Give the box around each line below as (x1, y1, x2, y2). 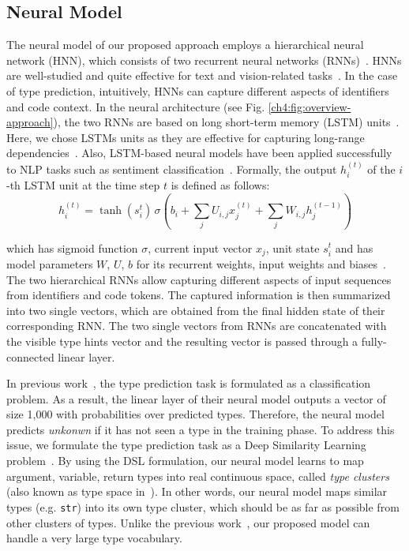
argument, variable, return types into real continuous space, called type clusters (6, 467, 389, 484)
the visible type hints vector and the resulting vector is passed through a (6, 332, 358, 349)
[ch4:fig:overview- (268, 98, 351, 114)
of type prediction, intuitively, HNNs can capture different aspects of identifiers (6, 82, 389, 99)
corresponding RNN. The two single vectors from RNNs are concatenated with (6, 317, 387, 334)
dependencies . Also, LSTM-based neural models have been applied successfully (6, 144, 392, 161)
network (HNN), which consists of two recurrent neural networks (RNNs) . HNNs (6, 51, 402, 68)
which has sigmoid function (6, 239, 138, 256)
